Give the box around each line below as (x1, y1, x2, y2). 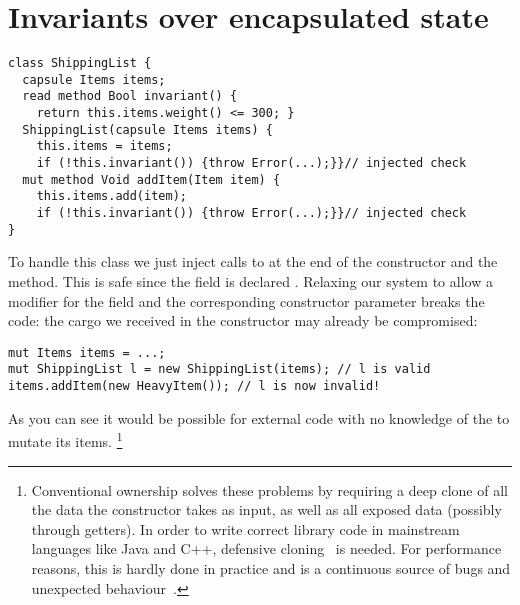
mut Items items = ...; (8, 345, 166, 360)
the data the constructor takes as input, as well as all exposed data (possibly (31, 499, 502, 520)
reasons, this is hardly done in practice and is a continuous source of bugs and (31, 557, 511, 578)
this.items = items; (36, 139, 173, 154)
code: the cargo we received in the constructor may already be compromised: (8, 310, 478, 331)
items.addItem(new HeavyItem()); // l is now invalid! (8, 379, 381, 394)
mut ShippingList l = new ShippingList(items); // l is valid (8, 362, 431, 377)
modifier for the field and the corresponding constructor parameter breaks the (8, 290, 485, 311)
